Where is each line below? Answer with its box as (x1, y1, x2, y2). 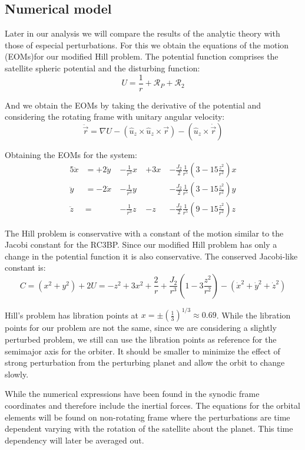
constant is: (5, 261, 46, 274)
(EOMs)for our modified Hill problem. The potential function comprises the (5, 50, 279, 63)
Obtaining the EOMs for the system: (5, 148, 137, 160)
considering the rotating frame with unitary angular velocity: (5, 110, 225, 123)
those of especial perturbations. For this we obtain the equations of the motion (5, 38, 289, 51)
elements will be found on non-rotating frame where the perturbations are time (5, 410, 290, 423)
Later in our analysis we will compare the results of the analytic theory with (5, 27, 280, 40)
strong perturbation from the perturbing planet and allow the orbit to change (5, 356, 285, 369)
